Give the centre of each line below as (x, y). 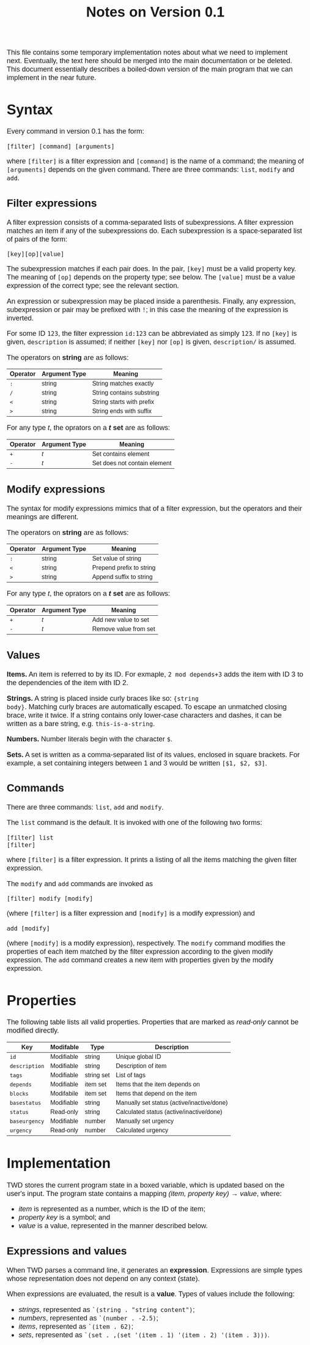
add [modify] (28, 928)
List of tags (131, 1075)
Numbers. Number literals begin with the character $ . (90, 739)
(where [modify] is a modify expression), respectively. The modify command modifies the (146, 943)
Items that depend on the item (157, 1093)
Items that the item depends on (158, 1084)
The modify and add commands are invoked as (80, 883)
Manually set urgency (145, 1121)
